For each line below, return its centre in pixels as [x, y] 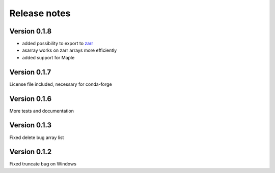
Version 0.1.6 [31, 99]
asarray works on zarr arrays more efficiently [70, 50]
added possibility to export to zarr [58, 44]
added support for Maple [48, 57]
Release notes [40, 13]
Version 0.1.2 [31, 152]
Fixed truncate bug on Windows [43, 164]
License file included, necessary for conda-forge [61, 84]
